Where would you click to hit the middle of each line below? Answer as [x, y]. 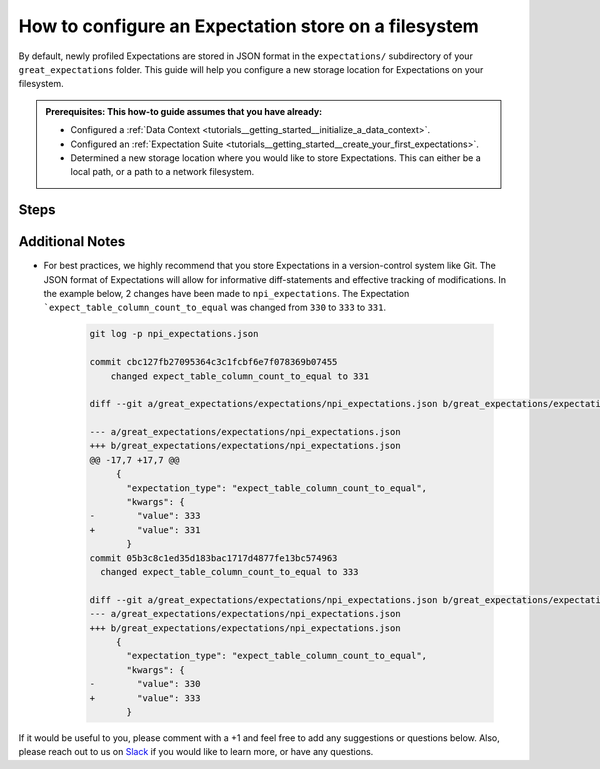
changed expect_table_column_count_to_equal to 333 [229, 571]
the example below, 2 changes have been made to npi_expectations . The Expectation [226, 293]
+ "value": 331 [145, 529]
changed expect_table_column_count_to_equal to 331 [240, 376]
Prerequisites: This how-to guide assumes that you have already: [184, 111]
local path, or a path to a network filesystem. [162, 172]
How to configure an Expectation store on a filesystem [248, 26]
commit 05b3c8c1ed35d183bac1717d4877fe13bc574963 [213, 558]
